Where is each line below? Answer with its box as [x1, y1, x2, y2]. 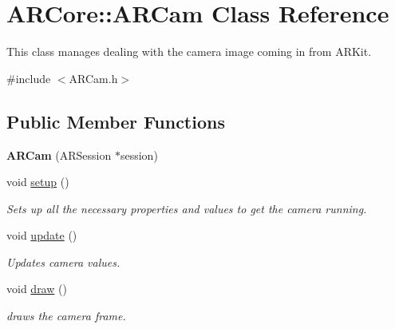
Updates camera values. [6, 253, 120, 270]
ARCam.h [69, 69, 118, 86]
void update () [6, 227, 77, 244]
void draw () [6, 280, 67, 297]
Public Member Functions [6, 109, 225, 133]
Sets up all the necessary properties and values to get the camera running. [6, 200, 367, 216]
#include [6, 69, 51, 86]
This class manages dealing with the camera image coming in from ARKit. [6, 43, 372, 60]
